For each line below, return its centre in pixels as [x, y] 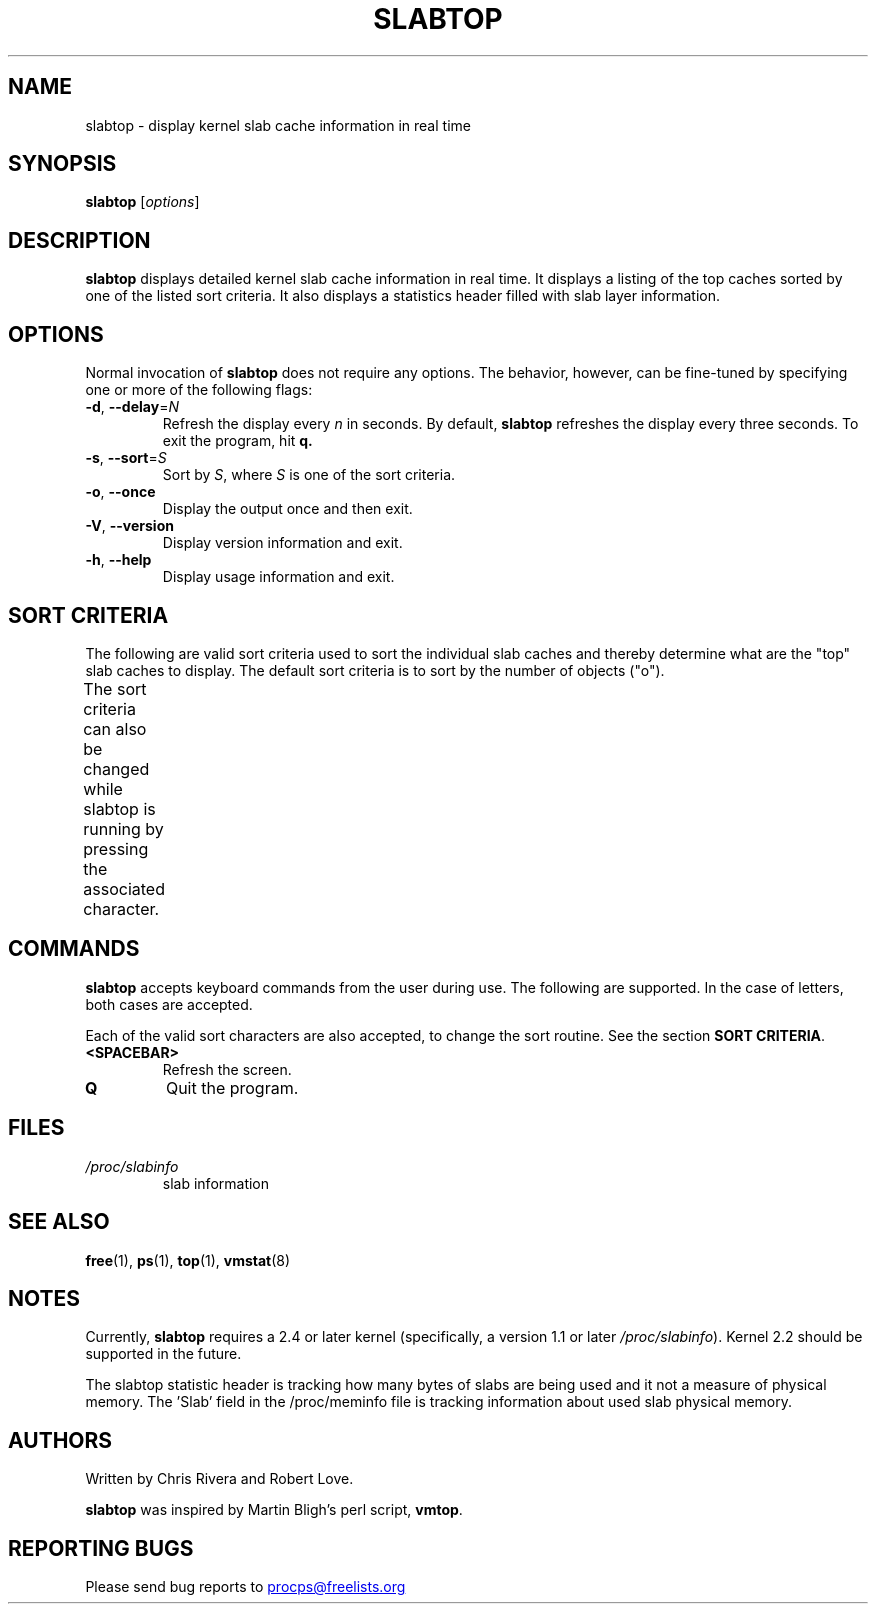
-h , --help [118, 560]
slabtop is [119, 808]
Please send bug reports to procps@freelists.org [245, 1587]
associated [124, 888]
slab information [216, 1183]
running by [123, 828]
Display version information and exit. [282, 543]
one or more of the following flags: [199, 390]
